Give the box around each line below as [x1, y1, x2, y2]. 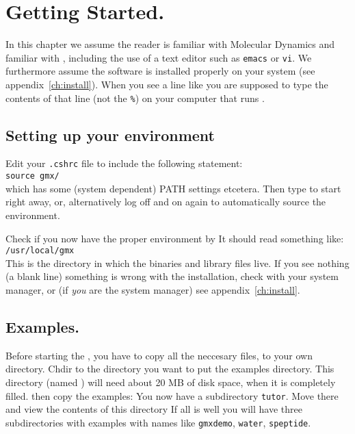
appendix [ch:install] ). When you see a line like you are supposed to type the [5, 77, 328, 91]
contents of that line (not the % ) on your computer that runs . [5, 90, 265, 105]
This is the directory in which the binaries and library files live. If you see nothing [5, 255, 350, 270]
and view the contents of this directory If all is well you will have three [5, 402, 302, 416]
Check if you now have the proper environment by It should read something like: [5, 231, 344, 245]
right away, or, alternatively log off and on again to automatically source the [5, 194, 326, 209]
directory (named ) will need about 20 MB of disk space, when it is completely [5, 374, 336, 389]
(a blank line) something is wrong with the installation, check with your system [5, 269, 339, 283]
